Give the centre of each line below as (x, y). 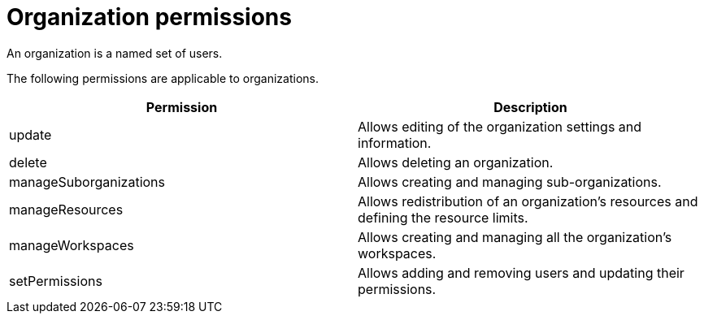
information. (395, 143)
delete (28, 162)
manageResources (66, 209)
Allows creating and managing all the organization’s (515, 237)
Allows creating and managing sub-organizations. (510, 182)
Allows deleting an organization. (456, 162)
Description (530, 107)
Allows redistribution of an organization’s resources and (528, 201)
